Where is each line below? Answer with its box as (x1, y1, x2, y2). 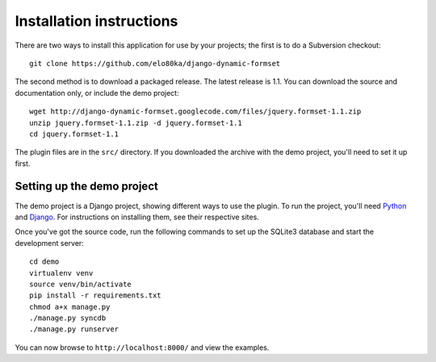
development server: (15, 238, 84, 248)
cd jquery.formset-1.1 (29, 129, 119, 139)
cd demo (29, 257, 60, 266)
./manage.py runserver (29, 325, 119, 334)
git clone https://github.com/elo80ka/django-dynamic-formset (29, 59, 281, 68)
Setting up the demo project (15, 180, 159, 193)
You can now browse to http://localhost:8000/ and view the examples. (15, 343, 270, 352)
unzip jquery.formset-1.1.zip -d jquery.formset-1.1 (29, 118, 242, 127)
